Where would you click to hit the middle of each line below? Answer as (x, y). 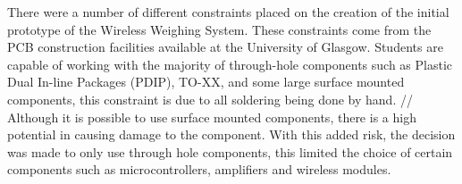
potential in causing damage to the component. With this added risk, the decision (231, 134)
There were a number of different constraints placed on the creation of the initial (228, 12)
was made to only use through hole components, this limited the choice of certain (230, 151)
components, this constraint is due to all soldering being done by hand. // (210, 99)
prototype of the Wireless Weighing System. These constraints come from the (219, 29)
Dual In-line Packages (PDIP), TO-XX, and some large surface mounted (206, 82)
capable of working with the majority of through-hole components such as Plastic (230, 64)
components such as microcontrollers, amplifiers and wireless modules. (199, 169)
